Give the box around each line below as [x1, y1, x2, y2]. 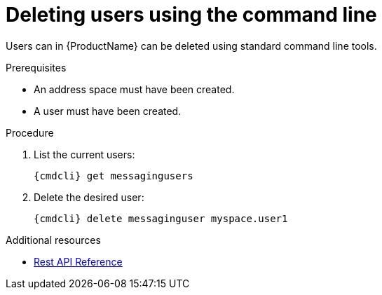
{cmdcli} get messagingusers [34, 170, 193, 181]
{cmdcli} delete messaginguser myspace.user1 [34, 212, 288, 224]
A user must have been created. [34, 104, 182, 117]
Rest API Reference [34, 255, 123, 268]
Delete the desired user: [34, 191, 144, 203]
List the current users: [34, 148, 135, 160]
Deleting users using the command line [6, 3, 377, 27]
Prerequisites [6, 61, 67, 74]
